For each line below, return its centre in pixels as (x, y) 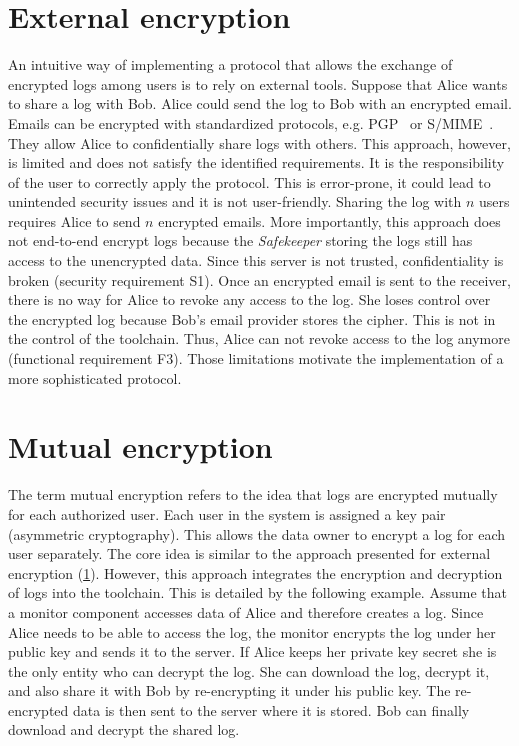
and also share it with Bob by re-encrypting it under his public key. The (229, 690)
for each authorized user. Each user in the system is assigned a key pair (227, 513)
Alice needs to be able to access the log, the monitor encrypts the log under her (252, 631)
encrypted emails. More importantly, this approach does (329, 220)
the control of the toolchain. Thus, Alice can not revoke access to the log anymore (259, 338)
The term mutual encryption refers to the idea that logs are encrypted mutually (253, 494)
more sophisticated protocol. (95, 377)
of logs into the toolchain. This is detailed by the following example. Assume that (257, 592)
